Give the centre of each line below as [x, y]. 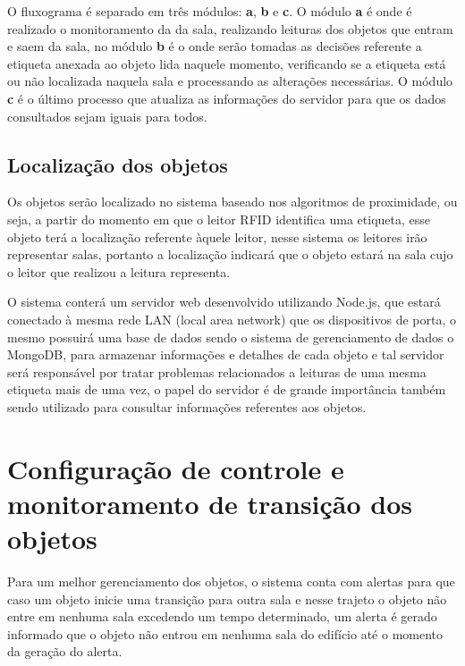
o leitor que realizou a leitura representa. [119, 271]
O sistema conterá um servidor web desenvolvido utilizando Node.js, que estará [224, 302]
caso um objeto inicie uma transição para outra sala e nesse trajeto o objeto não [227, 599]
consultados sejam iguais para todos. [107, 116]
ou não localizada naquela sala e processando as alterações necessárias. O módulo [230, 81]
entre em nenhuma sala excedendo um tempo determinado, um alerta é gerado [222, 616]
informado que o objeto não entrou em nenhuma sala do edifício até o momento [225, 633]
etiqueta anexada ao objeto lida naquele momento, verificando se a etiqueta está [227, 63]
